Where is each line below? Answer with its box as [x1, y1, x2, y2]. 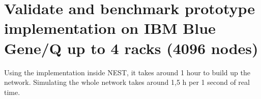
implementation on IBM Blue [4, 18, 216, 38]
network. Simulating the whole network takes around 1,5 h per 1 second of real [4, 77, 250, 87]
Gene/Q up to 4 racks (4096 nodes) [4, 37, 258, 58]
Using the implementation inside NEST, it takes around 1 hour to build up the [4, 67, 250, 77]
